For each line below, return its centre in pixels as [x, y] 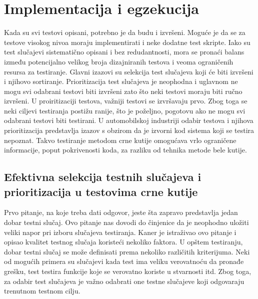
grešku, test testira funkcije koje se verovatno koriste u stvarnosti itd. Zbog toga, [128, 271]
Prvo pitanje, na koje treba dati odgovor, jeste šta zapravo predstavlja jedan [121, 212]
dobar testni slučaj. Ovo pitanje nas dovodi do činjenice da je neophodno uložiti [126, 222]
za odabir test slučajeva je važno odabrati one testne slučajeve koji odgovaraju [124, 281]
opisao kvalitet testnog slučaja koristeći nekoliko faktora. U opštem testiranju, [123, 242]
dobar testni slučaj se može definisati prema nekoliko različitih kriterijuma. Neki [127, 251]
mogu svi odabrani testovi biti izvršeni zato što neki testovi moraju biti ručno [123, 91]
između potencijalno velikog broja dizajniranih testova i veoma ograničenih [119, 61]
